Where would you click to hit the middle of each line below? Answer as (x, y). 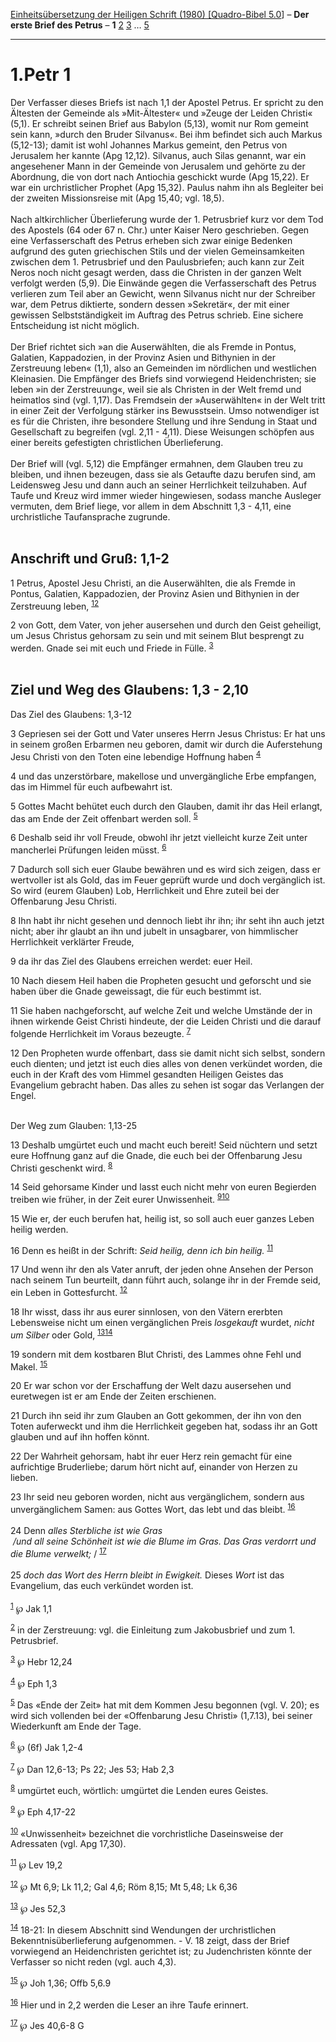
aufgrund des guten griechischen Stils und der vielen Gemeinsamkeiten (157, 251)
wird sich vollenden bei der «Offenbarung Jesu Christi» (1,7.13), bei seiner (161, 1716)
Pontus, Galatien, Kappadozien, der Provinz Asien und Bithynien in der (155, 593)
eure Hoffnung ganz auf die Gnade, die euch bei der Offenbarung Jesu (156, 1155)
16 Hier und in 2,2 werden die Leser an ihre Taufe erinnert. (129, 2004)
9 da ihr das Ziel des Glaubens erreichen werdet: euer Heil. (131, 961)
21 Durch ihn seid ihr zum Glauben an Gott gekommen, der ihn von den (156, 1416)
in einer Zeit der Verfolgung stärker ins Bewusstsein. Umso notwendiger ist (165, 410)
